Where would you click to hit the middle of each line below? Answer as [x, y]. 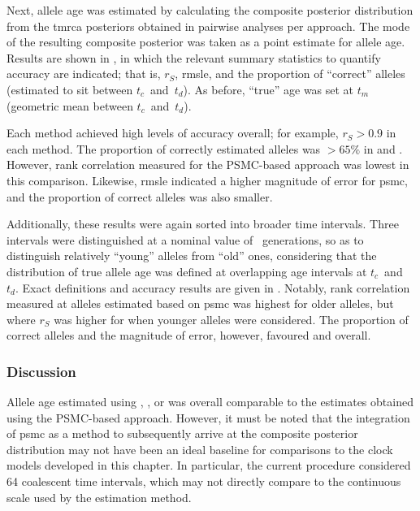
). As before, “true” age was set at [268, 89]
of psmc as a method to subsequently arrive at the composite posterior [182, 433]
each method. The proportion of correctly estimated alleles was [164, 148]
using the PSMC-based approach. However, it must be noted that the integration [208, 417]
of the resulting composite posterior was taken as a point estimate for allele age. [206, 42]
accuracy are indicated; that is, [84, 74]
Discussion [41, 371]
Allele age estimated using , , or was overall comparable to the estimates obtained [210, 402]
